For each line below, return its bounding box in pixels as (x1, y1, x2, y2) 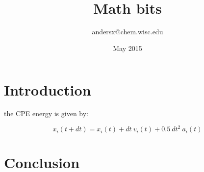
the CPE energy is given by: (4, 108, 89, 119)
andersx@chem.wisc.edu (92, 26, 163, 37)
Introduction (4, 80, 91, 100)
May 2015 (113, 43, 142, 53)
